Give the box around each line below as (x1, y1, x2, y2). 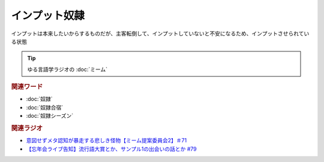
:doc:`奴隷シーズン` (26, 112, 74, 120)
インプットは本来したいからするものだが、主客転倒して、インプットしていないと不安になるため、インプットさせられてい (11, 30, 310, 37)
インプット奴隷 (11, 9, 85, 22)
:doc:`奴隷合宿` (26, 103, 64, 111)
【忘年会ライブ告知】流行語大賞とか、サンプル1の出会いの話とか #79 (26, 145, 197, 152)
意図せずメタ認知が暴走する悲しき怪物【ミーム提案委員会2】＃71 (26, 137, 187, 144)
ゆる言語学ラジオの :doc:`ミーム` (27, 66, 108, 73)
